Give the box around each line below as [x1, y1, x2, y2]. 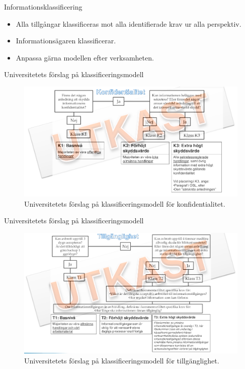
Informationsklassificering [4, 2, 83, 12]
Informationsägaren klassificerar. [16, 35, 116, 46]
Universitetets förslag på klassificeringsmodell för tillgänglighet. [24, 355, 219, 365]
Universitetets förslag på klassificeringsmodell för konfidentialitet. [24, 198, 225, 209]
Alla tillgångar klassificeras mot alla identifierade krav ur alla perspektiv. [16, 18, 241, 29]
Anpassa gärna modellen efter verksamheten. [16, 52, 154, 63]
